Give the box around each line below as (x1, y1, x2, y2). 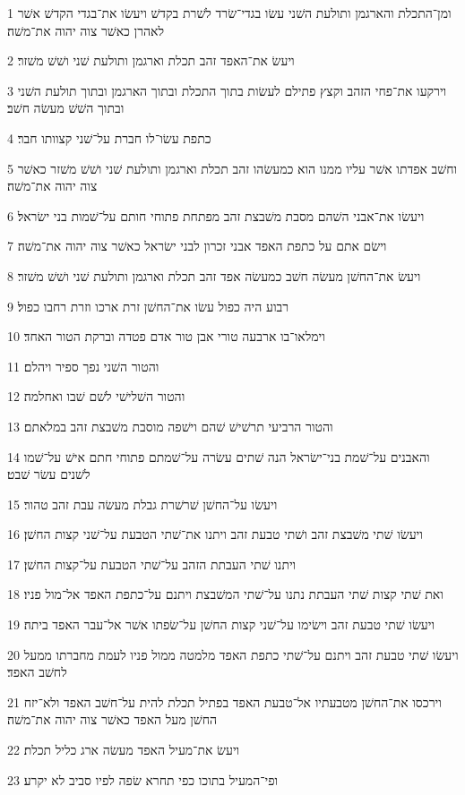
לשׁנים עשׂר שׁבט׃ (7, 465, 90, 483)
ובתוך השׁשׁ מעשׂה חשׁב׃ (7, 98, 125, 117)
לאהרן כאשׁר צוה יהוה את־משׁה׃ (7, 21, 165, 39)
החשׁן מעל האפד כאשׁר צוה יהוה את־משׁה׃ (7, 710, 218, 729)
